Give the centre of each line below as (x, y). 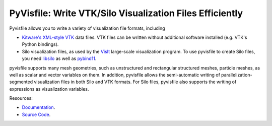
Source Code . (36, 114)
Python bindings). (40, 44)
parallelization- (236, 75)
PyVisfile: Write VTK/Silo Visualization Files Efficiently (126, 13)
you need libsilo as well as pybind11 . (59, 58)
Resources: (21, 98)
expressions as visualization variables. (49, 89)
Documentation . (39, 107)
